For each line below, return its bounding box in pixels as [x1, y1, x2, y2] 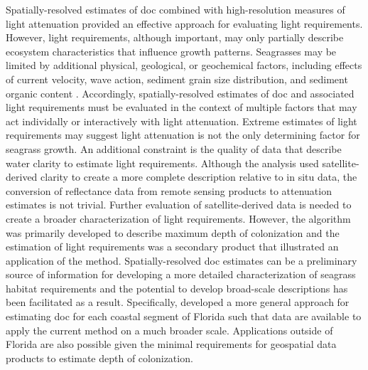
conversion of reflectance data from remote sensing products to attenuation [6, 183, 332, 198]
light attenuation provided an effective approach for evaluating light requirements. [6, 16, 363, 31]
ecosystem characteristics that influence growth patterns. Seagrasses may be [6, 43, 337, 58]
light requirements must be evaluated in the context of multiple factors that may [6, 100, 357, 115]
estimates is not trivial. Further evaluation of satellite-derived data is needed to [6, 197, 352, 212]
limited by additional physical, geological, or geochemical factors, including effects [6, 58, 362, 73]
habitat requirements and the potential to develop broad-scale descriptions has [6, 280, 348, 295]
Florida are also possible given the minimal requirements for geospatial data [6, 337, 337, 351]
